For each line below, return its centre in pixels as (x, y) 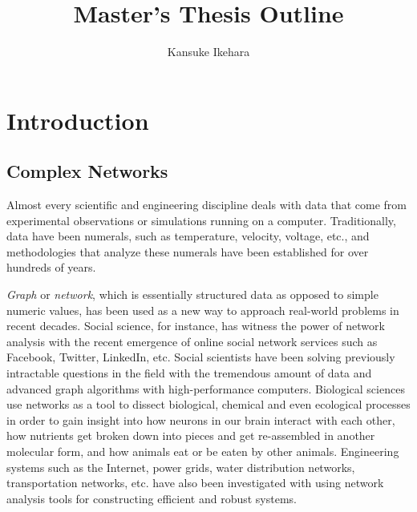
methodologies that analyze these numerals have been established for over (188, 251)
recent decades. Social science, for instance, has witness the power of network (196, 326)
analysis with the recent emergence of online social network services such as (192, 341)
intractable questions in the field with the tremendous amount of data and (189, 373)
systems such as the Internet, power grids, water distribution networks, (181, 467)
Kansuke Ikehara (208, 52)
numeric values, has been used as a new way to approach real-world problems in (203, 310)
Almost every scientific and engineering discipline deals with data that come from (206, 205)
